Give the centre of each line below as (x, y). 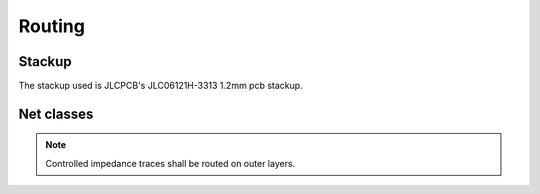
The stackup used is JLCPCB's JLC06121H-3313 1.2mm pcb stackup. (161, 86)
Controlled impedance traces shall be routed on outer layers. (170, 163)
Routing (51, 26)
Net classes (56, 113)
